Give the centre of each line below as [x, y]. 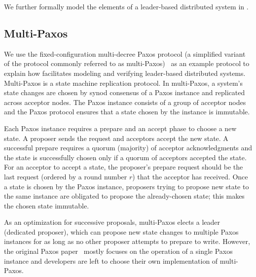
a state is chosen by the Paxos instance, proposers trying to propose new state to [127, 186]
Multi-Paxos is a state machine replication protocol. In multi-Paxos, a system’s [123, 83]
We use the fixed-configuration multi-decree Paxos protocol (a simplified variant [125, 53]
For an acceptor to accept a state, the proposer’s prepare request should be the [124, 167]
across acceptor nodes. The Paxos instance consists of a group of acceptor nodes [125, 102]
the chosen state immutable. [47, 205]
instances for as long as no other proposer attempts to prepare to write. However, [127, 241]
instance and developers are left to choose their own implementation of [111, 260]
